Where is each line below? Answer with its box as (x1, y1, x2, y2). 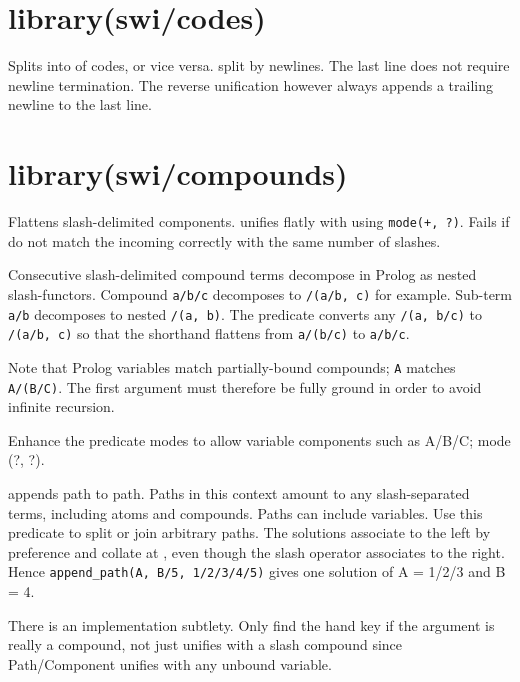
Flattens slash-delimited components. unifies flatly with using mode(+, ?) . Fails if (8, 211, 510, 232)
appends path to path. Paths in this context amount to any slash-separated (8, 482, 470, 503)
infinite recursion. (8, 396, 115, 417)
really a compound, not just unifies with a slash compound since (8, 634, 403, 655)
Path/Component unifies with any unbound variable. (8, 653, 332, 674)
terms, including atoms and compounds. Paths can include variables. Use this (8, 502, 483, 523)
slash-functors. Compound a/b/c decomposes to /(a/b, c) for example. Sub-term (8, 283, 513, 304)
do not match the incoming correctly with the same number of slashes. (8, 230, 441, 251)
